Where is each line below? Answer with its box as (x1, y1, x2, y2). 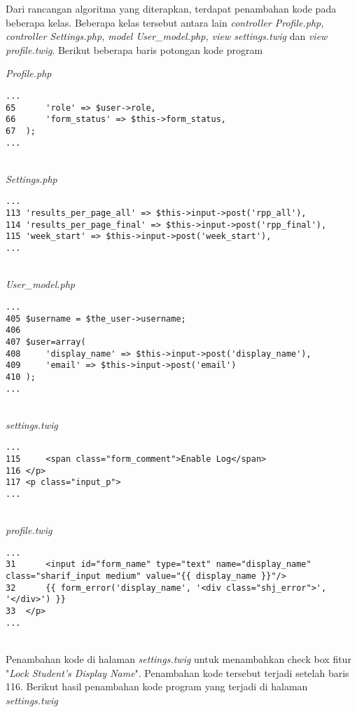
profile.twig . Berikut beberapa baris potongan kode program (6, 42, 263, 57)
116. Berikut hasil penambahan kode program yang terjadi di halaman (6, 679, 308, 694)
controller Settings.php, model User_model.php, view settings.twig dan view (6, 29, 328, 43)
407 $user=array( (6, 336, 86, 347)
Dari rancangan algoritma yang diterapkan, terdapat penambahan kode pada (6, 1, 337, 15)
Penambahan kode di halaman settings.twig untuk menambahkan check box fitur (6, 652, 351, 666)
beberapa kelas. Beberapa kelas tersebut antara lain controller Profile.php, (6, 15, 324, 29)
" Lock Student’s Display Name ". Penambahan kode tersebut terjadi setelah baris (6, 665, 349, 680)
